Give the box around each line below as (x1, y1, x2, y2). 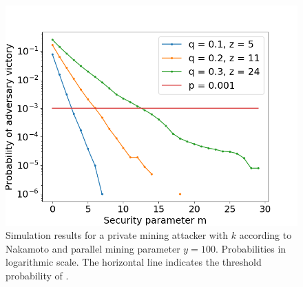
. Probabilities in (215, 241, 286, 255)
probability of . (6, 268, 69, 282)
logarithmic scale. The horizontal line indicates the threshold (6, 255, 262, 269)
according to (239, 228, 292, 242)
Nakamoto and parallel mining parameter (6, 241, 180, 255)
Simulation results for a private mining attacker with (6, 228, 229, 242)
